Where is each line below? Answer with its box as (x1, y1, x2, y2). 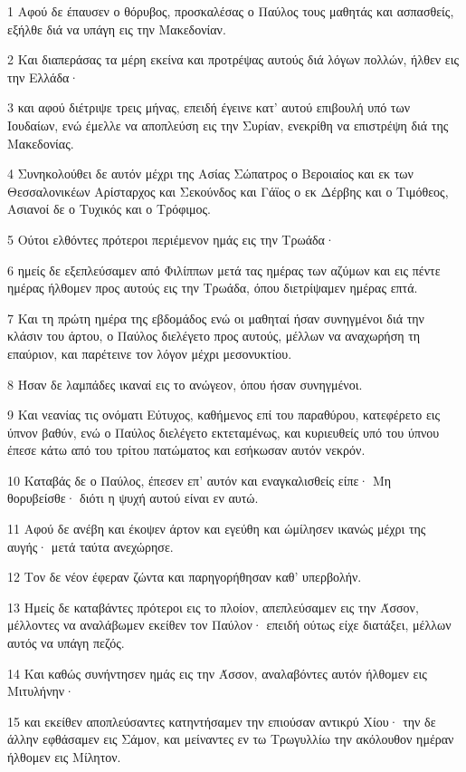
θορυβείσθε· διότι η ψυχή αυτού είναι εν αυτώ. (7, 488, 259, 507)
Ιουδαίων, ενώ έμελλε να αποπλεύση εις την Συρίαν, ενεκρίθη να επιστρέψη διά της (7, 115, 449, 134)
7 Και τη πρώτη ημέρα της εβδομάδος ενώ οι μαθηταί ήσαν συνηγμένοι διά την (7, 308, 424, 327)
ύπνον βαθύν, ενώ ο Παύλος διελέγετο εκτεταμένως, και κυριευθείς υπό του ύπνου (7, 422, 440, 441)
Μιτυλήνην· (7, 681, 75, 700)
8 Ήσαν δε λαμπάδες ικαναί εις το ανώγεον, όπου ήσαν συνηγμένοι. (7, 374, 363, 393)
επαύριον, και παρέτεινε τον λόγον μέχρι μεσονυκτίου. (7, 343, 292, 362)
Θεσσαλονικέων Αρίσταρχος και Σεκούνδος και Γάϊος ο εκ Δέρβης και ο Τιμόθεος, (7, 181, 449, 200)
